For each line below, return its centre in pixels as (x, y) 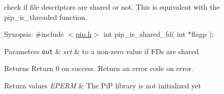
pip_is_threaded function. (46, 17)
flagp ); (203, 34)
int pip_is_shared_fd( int (144, 34)
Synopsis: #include (34, 34)
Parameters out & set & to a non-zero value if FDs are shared (102, 51)
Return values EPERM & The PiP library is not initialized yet (103, 86)
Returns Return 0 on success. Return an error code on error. (99, 68)
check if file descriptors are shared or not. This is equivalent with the (112, 7)
